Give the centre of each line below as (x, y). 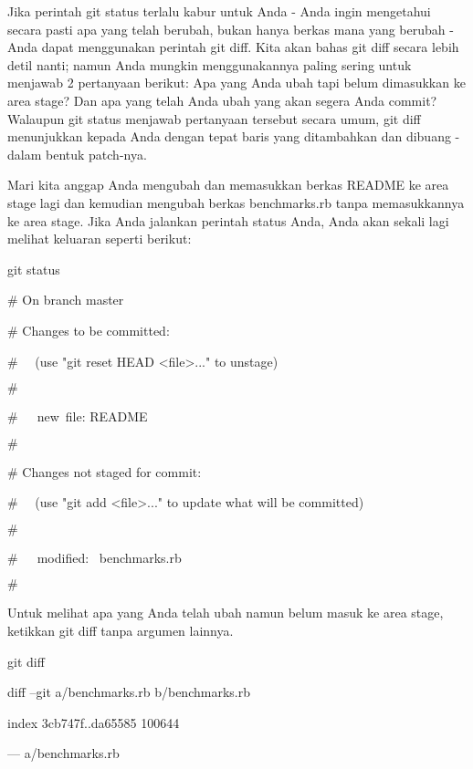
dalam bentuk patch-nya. (77, 154)
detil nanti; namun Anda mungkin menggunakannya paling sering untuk (210, 64)
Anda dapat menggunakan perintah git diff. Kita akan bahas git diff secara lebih (233, 47)
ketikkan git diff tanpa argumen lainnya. (121, 631)
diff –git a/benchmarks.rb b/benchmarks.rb (129, 692)
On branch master (73, 300)
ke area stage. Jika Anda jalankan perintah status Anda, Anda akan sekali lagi (228, 220)
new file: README (92, 416)
